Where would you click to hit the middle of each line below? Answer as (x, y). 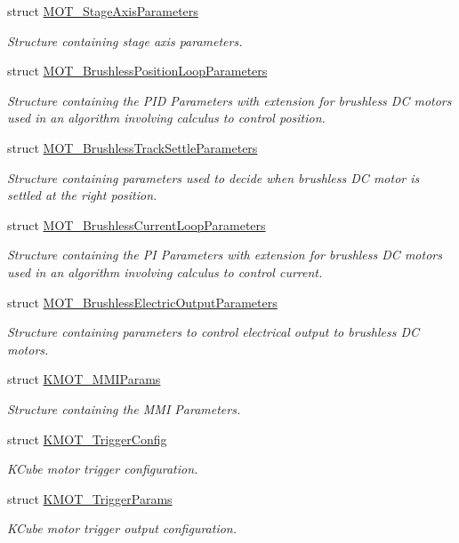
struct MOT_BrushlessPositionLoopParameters (137, 71)
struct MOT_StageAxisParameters (103, 11)
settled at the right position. (82, 195)
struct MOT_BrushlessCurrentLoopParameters (137, 224)
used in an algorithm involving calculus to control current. (165, 271)
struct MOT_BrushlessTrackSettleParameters (133, 147)
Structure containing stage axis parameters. (125, 40)
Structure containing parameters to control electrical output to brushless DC (213, 332)
